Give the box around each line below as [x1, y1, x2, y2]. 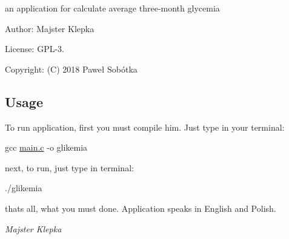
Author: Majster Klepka [5, 22, 95, 34]
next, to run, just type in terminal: [5, 161, 134, 174]
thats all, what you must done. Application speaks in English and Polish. [5, 201, 276, 214]
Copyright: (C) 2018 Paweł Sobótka [5, 62, 138, 75]
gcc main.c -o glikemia [5, 141, 88, 154]
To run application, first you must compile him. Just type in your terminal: [5, 120, 285, 133]
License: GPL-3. [5, 42, 64, 55]
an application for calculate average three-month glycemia [5, 2, 220, 14]
